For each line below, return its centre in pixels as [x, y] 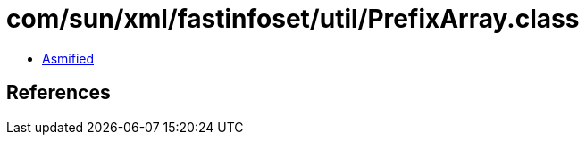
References [59, 93]
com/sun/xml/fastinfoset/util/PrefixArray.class [293, 19]
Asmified [68, 58]
